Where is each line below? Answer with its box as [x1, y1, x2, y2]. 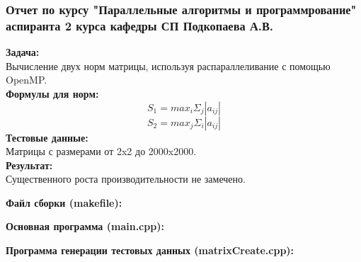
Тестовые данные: [6, 130, 88, 144]
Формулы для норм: [6, 86, 99, 101]
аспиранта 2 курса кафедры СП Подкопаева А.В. [6, 16, 274, 34]
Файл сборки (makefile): [6, 195, 122, 210]
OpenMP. [6, 72, 47, 87]
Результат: [6, 157, 53, 172]
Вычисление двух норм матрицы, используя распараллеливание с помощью [6, 58, 331, 73]
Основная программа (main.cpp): [6, 219, 164, 234]
